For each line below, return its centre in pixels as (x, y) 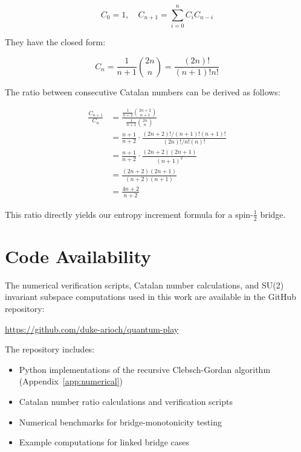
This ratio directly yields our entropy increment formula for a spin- (129, 214)
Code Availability (78, 256)
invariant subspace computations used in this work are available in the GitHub (151, 297)
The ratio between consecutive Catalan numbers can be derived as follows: (143, 91)
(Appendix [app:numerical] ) (71, 381)
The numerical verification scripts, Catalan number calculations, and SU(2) (144, 285)
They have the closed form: (55, 42)
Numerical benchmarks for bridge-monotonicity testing (120, 422)
